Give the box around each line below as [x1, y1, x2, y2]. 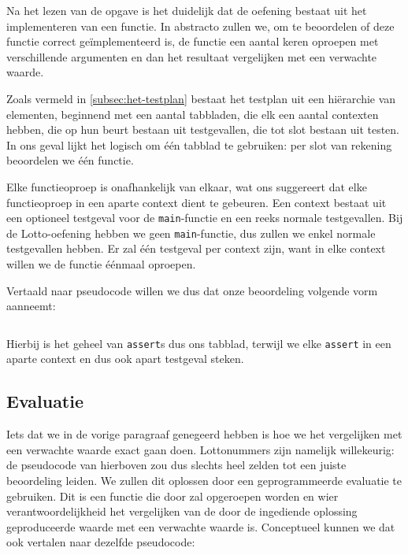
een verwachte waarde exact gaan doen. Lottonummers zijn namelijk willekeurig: [6, 441, 395, 457]
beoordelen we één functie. [6, 152, 134, 168]
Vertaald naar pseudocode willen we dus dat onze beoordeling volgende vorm [6, 282, 378, 298]
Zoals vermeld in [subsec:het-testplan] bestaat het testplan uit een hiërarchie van [6, 90, 396, 106]
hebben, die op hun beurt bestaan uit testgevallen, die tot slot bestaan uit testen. [6, 121, 399, 138]
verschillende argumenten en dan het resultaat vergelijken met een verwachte [6, 48, 377, 65]
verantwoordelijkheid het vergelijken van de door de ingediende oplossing [6, 503, 358, 520]
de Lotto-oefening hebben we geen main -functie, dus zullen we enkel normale [6, 224, 376, 241]
